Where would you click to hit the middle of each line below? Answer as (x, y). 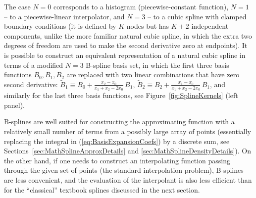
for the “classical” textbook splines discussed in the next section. (102, 189)
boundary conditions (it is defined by (60, 26)
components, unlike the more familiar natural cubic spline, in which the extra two (128, 35)
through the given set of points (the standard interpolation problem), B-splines (124, 170)
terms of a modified (34, 65)
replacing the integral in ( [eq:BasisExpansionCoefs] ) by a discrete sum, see (117, 141)
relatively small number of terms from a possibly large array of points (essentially (128, 131)
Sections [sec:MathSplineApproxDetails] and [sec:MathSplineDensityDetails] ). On (128, 151)
